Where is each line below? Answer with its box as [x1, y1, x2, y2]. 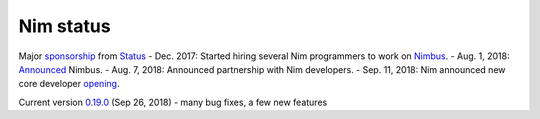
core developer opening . [18, 78, 120, 90]
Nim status [18, 15, 111, 37]
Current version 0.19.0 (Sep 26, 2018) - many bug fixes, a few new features [18, 96, 328, 108]
